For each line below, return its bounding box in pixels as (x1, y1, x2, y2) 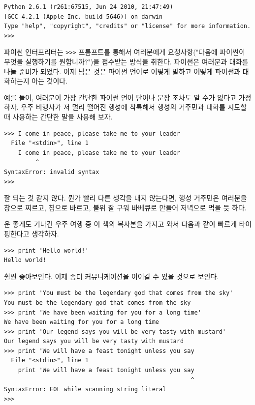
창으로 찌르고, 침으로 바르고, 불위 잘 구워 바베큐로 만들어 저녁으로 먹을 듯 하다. (4, 202, 247, 212)
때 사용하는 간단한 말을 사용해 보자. (4, 112, 113, 121)
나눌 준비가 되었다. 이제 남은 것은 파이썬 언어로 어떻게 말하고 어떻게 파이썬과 (4, 66, 241, 76)
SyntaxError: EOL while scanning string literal (4, 386, 166, 393)
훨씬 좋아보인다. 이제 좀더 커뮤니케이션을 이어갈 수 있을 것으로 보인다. (4, 271, 219, 281)
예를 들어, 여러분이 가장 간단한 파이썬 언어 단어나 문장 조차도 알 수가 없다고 (4, 92, 236, 102)
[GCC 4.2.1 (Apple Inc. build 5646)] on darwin (4, 13, 163, 20)
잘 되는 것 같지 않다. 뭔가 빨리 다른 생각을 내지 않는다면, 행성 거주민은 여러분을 (4, 193, 247, 203)
